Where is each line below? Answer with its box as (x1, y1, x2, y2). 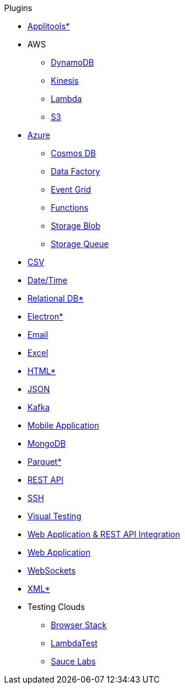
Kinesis (51, 76, 79, 85)
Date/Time (27, 275, 68, 285)
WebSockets (27, 565, 76, 575)
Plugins (4, 3, 33, 13)
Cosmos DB (51, 148, 96, 158)
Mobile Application (27, 420, 99, 430)
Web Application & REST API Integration (27, 529, 180, 539)
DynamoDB (51, 57, 95, 67)
